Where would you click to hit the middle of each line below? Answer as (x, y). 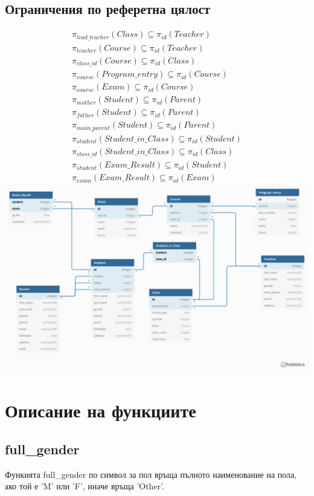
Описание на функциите (101, 410)
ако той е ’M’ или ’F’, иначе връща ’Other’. (85, 486)
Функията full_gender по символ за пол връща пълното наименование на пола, (151, 474)
